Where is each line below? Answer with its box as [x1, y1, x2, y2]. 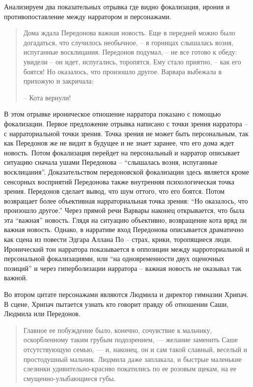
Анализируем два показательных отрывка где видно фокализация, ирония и [4, 1, 230, 11]
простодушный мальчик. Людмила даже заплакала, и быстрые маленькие [23, 354, 242, 364]
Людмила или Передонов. [4, 308, 81, 319]
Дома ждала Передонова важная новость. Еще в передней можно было [23, 28, 235, 38]
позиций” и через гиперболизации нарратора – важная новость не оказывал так [4, 263, 242, 273]
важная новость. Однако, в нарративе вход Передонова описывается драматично [4, 224, 244, 235]
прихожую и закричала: [23, 76, 94, 86]
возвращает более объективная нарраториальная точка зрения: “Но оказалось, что [4, 195, 248, 206]
